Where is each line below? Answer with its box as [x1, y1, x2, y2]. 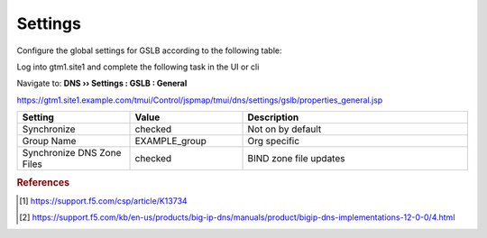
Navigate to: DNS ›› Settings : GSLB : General [16, 78, 188, 89]
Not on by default [247, 123, 322, 135]
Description [247, 111, 299, 124]
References [16, 176, 70, 188]
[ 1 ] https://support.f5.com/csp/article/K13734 [19, 195, 188, 206]
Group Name [22, 135, 77, 148]
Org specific [247, 135, 300, 148]
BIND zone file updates [247, 152, 345, 165]
